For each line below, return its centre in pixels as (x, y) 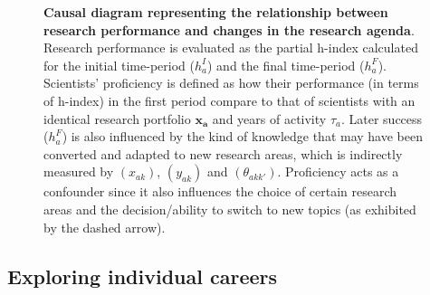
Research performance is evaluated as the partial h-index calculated (231, 48)
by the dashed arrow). (105, 227)
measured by (79, 171)
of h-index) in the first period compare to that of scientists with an (229, 100)
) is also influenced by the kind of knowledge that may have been (242, 136)
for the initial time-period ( (119, 65)
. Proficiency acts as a (338, 171)
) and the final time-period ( (286, 65)
